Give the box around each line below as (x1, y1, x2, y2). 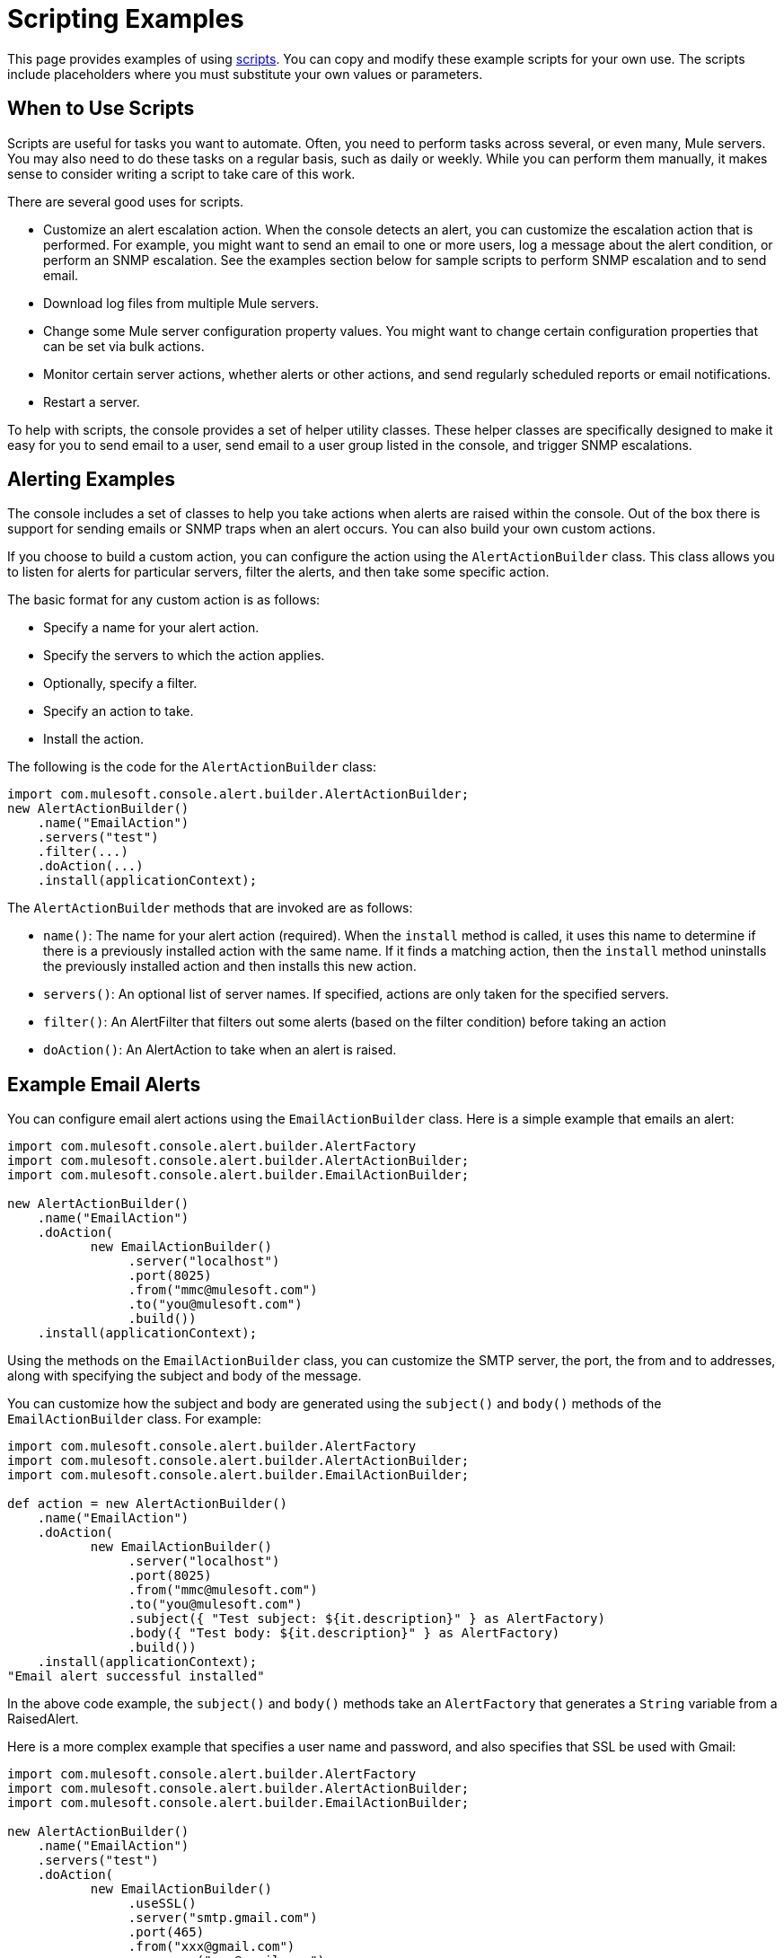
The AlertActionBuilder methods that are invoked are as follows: (7, 900, 413, 916)
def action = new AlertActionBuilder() (7, 1496, 287, 1512)
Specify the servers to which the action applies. (43, 648, 325, 664)
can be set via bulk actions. (43, 338, 205, 354)
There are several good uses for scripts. (7, 193, 244, 209)
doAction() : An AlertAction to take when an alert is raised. (43, 1042, 397, 1058)
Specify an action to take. (43, 703, 194, 719)
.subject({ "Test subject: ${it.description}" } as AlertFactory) (128, 1611, 605, 1627)
